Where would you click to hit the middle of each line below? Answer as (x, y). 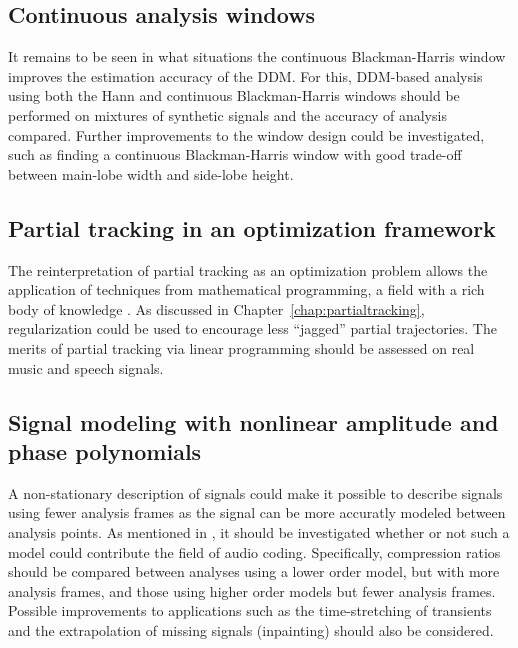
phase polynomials (105, 450)
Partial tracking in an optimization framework (252, 227)
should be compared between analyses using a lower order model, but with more (254, 571)
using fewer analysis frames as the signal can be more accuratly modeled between (257, 512)
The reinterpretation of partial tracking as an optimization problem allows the (248, 269)
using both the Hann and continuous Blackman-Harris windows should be (234, 95)
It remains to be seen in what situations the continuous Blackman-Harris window (257, 56)
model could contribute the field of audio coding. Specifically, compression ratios (254, 551)
